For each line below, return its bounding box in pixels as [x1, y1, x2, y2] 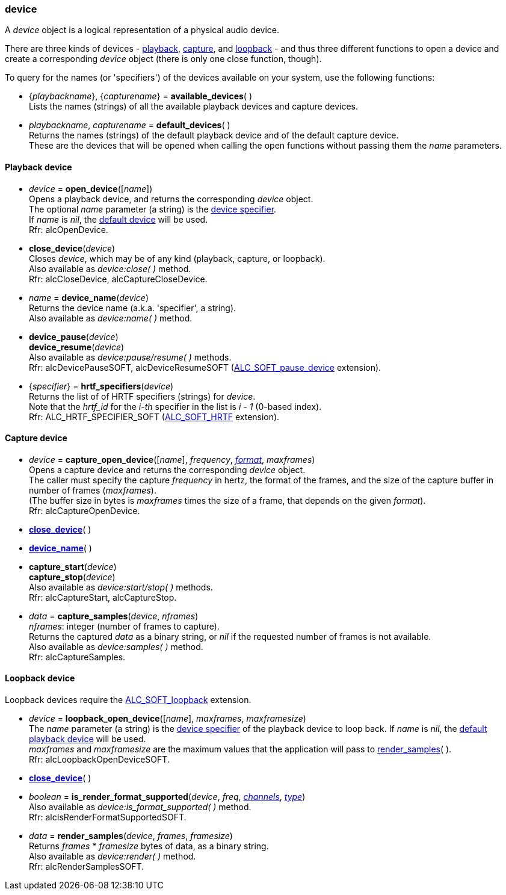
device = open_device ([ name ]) [29, 183, 153, 194]
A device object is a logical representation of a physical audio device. [5, 25, 280, 36]
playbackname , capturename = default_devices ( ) [29, 120, 230, 131]
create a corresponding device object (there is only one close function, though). [5, 54, 322, 64]
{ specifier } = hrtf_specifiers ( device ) [29, 380, 174, 391]
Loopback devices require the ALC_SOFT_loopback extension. [5, 695, 251, 705]
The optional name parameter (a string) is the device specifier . [29, 203, 277, 214]
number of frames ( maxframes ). [29, 485, 156, 495]
